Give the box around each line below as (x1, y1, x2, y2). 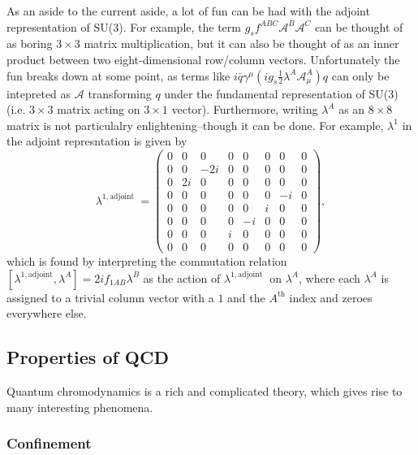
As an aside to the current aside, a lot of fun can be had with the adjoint (6, 2, 370, 19)
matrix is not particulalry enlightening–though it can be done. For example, (6, 116, 384, 133)
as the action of (143, 269, 221, 286)
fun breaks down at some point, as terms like (6, 67, 231, 84)
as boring (6, 35, 53, 52)
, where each (299, 269, 360, 286)
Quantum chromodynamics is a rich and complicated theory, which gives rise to (6, 383, 403, 400)
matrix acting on (57, 101, 140, 118)
